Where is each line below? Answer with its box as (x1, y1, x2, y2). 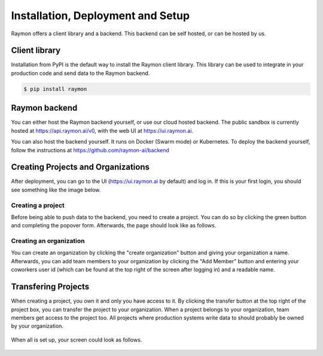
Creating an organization (11, 237, 85, 245)
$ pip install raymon (23, 86, 87, 92)
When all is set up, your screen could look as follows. (11, 336, 142, 343)
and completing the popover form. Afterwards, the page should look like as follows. (11, 222, 217, 229)
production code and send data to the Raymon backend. (11, 69, 150, 77)
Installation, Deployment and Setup (11, 9, 190, 22)
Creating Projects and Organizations (11, 162, 150, 172)
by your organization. (11, 322, 64, 330)
